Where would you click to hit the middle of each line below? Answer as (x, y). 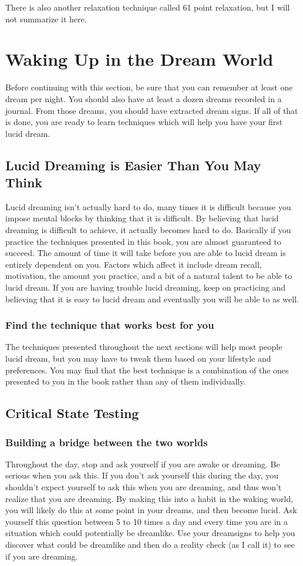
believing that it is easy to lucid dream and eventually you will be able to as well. (152, 299)
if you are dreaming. (42, 556)
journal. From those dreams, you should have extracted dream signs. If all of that (152, 110)
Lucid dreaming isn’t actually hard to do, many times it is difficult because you (148, 206)
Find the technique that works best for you (110, 325)
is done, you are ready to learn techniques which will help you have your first (144, 122)
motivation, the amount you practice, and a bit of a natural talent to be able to (149, 276)
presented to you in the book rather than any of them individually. (126, 381)
